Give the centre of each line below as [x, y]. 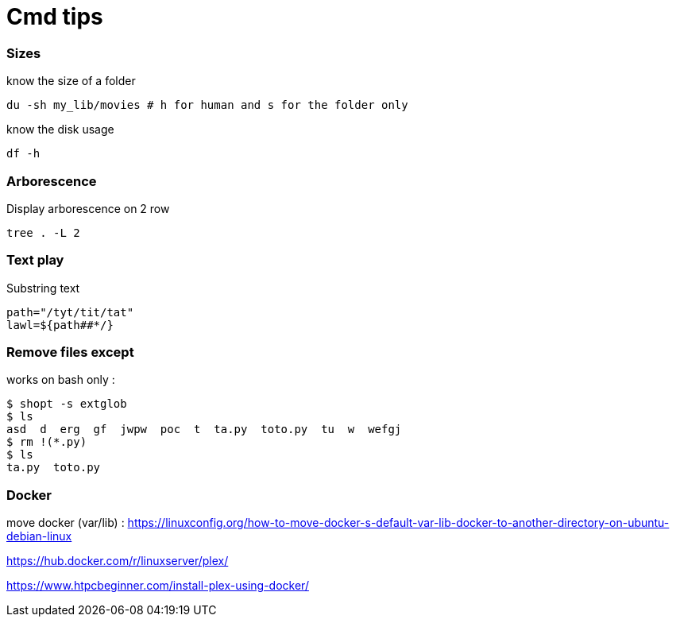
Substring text [43, 288]
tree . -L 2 [43, 232]
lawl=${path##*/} [60, 325]
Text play [35, 260]
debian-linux [39, 536]
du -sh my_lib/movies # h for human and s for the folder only [207, 105]
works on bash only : [61, 380]
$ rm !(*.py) [47, 442]
